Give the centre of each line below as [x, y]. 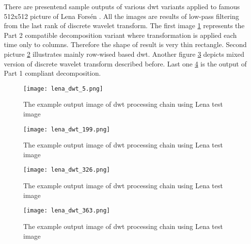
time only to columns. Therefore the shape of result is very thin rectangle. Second [125, 44]
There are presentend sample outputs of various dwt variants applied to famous [122, 6]
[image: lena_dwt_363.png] [67, 211]
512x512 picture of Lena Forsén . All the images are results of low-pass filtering [122, 16]
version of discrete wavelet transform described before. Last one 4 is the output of [125, 63]
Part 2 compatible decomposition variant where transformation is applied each [120, 35]
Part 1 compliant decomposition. [52, 73]
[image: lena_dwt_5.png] [63, 89]
